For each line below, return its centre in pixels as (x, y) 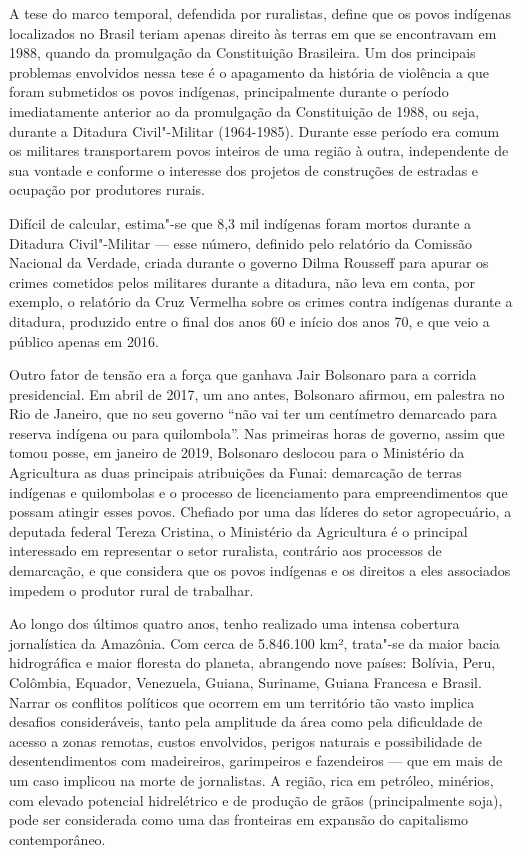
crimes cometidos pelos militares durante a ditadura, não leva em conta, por (242, 281)
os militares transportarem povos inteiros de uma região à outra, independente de (259, 150)
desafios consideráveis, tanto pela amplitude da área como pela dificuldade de (246, 721)
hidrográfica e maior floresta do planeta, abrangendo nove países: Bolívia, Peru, (252, 662)
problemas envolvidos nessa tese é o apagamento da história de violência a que (249, 71)
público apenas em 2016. (84, 340)
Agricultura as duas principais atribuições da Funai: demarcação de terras (235, 472)
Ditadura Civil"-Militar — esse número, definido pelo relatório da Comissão (240, 242)
